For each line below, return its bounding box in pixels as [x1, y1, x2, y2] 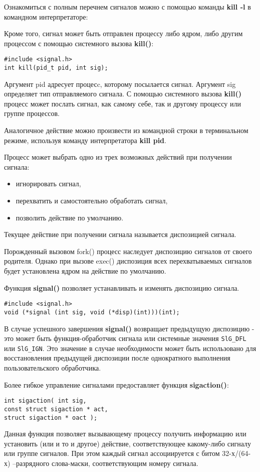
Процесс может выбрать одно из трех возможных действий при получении [4, 152, 232, 162]
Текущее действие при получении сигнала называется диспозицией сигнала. [4, 229, 236, 240]
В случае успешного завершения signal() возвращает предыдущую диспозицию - [4, 323, 254, 333]
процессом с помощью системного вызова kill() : [4, 38, 154, 48]
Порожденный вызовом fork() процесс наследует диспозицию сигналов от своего [4, 246, 252, 256]
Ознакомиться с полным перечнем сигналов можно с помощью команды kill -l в [4, 2, 251, 12]
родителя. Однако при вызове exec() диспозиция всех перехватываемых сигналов [4, 256, 252, 266]
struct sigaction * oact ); [4, 414, 98, 421]
